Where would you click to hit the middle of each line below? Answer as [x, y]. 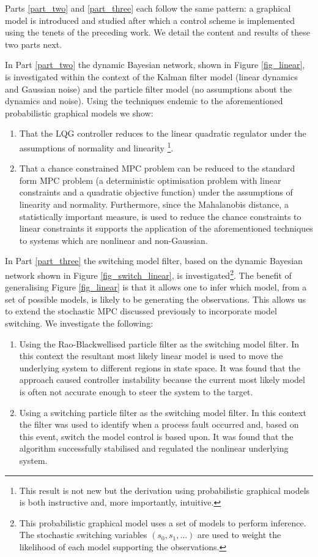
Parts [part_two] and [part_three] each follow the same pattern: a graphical [148, 8]
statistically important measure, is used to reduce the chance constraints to [160, 216]
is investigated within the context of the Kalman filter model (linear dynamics [151, 76]
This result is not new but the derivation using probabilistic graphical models [165, 490]
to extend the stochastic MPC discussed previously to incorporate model [141, 311]
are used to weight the [239, 535]
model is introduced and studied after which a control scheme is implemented [150, 20]
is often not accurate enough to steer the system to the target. [136, 391]
